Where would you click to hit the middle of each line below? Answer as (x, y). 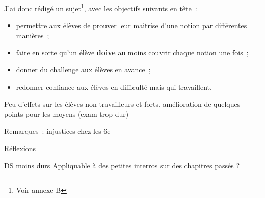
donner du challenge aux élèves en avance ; (83, 70)
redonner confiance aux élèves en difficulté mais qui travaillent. (114, 86)
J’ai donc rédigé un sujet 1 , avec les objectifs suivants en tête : (101, 7)
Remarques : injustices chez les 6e (57, 131)
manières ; (33, 35)
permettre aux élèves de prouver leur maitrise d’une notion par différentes (131, 25)
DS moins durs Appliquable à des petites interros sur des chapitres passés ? (122, 165)
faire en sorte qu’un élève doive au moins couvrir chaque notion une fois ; (132, 52)
